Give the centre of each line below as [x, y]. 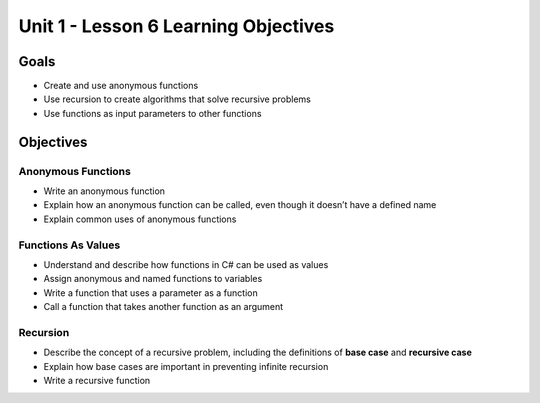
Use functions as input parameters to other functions [152, 113]
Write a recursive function [97, 381]
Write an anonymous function [104, 191]
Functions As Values [69, 245]
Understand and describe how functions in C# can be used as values [186, 264]
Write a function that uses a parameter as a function [151, 292]
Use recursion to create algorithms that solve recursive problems [177, 99]
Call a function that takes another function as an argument [163, 307]
